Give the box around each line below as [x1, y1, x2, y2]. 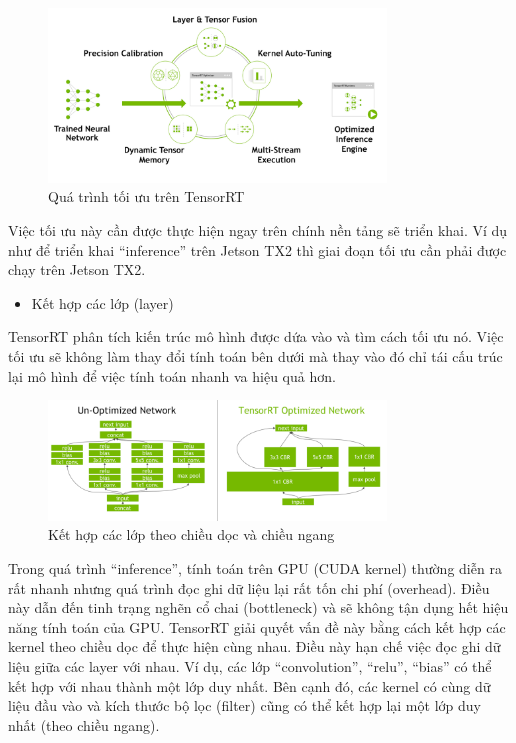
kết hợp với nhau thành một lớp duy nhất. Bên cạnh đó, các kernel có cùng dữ [8, 675, 491, 696]
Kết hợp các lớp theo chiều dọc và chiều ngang [48, 524, 335, 545]
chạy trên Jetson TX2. [8, 259, 146, 280]
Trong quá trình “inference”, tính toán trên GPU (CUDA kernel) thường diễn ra [8, 557, 502, 578]
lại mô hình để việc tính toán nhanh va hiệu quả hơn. [8, 365, 336, 386]
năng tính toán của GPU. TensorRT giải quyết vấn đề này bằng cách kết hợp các [8, 616, 506, 637]
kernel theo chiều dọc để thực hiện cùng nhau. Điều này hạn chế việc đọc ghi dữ [8, 636, 501, 657]
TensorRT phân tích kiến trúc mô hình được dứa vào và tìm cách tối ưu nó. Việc [8, 326, 504, 347]
